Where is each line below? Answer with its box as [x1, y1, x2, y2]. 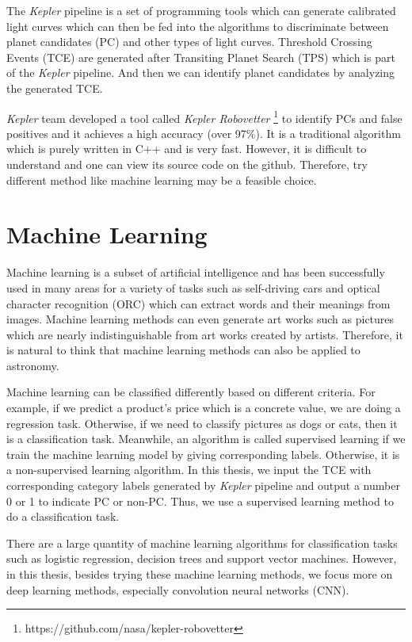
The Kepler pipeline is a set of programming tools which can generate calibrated [6, 2, 396, 18]
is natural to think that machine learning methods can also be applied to [6, 342, 360, 358]
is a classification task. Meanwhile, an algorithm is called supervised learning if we [6, 430, 406, 447]
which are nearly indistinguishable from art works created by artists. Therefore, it [6, 326, 403, 342]
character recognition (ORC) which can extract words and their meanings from [6, 295, 391, 311]
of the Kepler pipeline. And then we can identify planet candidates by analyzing [6, 64, 395, 81]
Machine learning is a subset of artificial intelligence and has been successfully [6, 264, 385, 281]
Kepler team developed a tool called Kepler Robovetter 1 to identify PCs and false [6, 107, 402, 126]
